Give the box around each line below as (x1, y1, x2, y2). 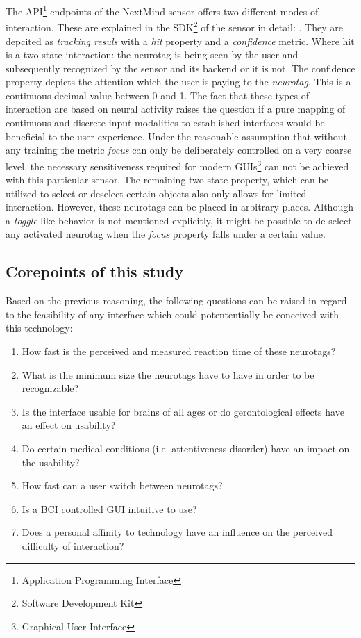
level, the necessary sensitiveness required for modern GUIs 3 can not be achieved (6, 156, 349, 173)
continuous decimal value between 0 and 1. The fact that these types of (6, 88, 309, 102)
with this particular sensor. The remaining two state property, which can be (6, 172, 328, 187)
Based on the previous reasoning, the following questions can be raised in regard (6, 293, 347, 308)
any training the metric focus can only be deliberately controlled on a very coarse (6, 142, 352, 157)
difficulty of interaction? (22, 538, 124, 553)
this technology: (6, 320, 73, 335)
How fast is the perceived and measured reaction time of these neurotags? (22, 344, 336, 359)
